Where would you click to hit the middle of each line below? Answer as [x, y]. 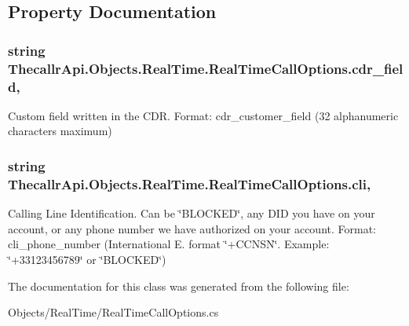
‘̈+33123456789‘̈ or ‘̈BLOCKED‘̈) [87, 259]
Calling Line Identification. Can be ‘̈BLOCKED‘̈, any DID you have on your [192, 213]
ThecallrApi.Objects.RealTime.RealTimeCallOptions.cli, [190, 183]
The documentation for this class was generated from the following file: [179, 286]
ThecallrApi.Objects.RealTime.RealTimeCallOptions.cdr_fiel [206, 68]
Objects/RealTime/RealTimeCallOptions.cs [113, 312]
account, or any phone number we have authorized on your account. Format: [192, 228]
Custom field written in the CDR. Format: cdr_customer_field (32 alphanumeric [203, 115]
